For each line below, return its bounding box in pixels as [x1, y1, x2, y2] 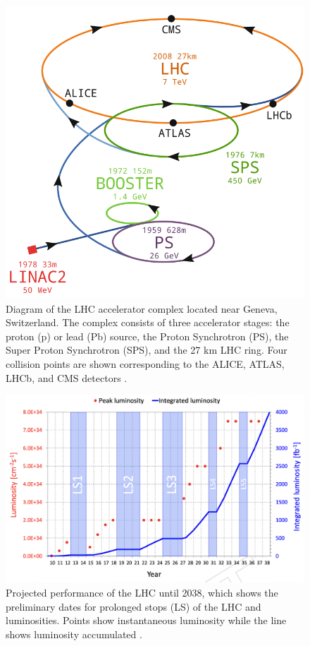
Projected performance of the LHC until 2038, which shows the [6, 585, 278, 600]
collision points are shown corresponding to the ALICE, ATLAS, [6, 357, 285, 371]
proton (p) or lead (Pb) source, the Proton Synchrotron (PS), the [6, 328, 289, 343]
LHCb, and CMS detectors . [6, 370, 128, 385]
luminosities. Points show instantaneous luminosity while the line [6, 613, 287, 628]
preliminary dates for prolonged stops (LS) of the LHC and [6, 599, 261, 614]
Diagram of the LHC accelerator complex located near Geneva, [6, 301, 278, 316]
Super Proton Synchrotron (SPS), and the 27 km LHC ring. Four [6, 342, 287, 357]
